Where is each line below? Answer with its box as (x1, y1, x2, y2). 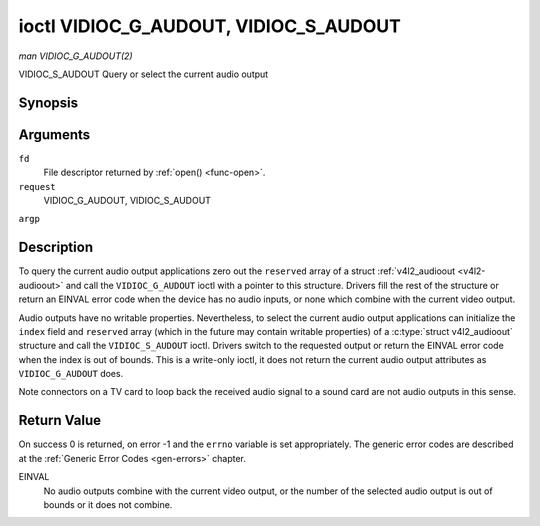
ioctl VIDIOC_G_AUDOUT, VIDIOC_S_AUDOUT (18, 15, 402, 37)
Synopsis (18, 94, 79, 111)
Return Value (18, 412, 102, 429)
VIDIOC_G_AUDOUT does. (18, 368, 124, 380)
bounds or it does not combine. (43, 498, 173, 510)
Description (18, 239, 94, 256)
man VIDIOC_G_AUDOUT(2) (18, 50, 134, 62)
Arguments (18, 126, 91, 143)
